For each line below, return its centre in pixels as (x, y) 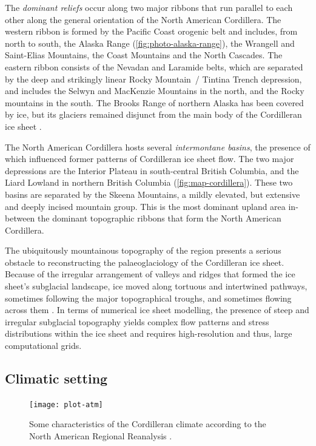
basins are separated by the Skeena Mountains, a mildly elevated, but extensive (153, 194)
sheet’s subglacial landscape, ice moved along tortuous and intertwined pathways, (156, 286)
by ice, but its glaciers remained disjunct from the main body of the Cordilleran (153, 114)
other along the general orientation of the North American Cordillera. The (143, 19)
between (20, 218)
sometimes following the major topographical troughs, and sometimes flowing (148, 298)
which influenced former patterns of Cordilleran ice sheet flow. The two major (150, 159)
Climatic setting (56, 378)
